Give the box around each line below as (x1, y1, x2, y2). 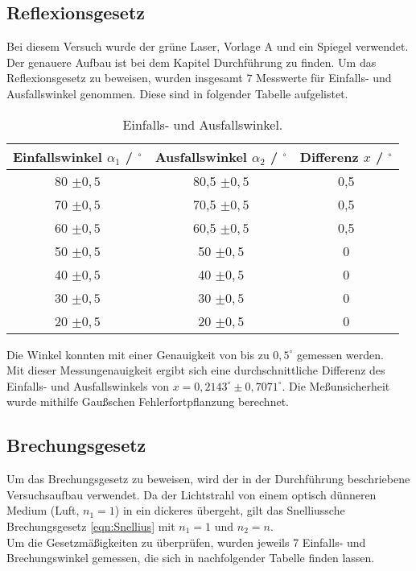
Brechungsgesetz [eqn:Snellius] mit (6, 517, 175, 534)
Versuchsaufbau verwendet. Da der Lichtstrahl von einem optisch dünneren (6, 486, 377, 503)
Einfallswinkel (13, 147, 102, 166)
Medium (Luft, (6, 502, 80, 519)
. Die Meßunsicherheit (282, 377, 390, 394)
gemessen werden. (297, 345, 384, 362)
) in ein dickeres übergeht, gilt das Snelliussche (114, 502, 345, 519)
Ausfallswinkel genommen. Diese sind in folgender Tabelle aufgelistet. (6, 85, 348, 101)
